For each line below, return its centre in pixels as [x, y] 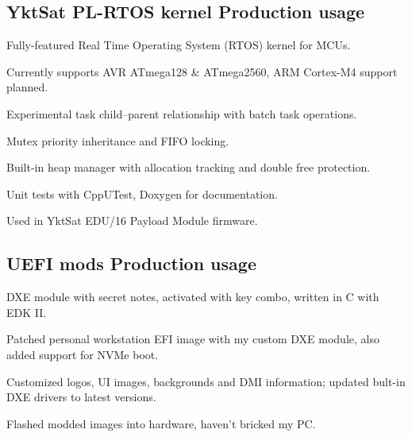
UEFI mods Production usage [131, 263]
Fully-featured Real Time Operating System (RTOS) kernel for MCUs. [179, 45]
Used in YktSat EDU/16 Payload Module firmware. [132, 220]
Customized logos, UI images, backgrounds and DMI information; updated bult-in [206, 381]
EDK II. [27, 312]
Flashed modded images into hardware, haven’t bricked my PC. [161, 423]
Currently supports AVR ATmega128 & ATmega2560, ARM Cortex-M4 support [202, 71]
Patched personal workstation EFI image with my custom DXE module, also [193, 339]
